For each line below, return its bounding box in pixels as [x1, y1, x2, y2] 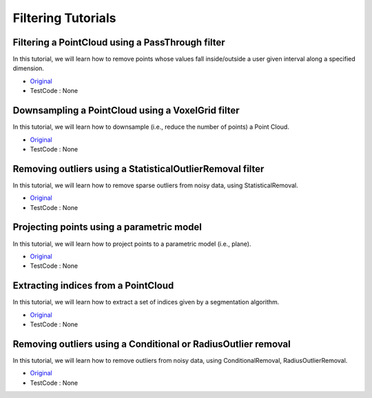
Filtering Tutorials [12, 10, 116, 25]
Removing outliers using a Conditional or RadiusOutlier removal [12, 338, 291, 350]
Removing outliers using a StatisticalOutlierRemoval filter [12, 163, 265, 175]
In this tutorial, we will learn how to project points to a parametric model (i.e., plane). [12, 240, 251, 248]
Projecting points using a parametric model [12, 221, 203, 233]
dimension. [12, 64, 45, 72]
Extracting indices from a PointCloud [12, 280, 174, 292]
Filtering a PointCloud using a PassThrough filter [12, 36, 225, 48]
